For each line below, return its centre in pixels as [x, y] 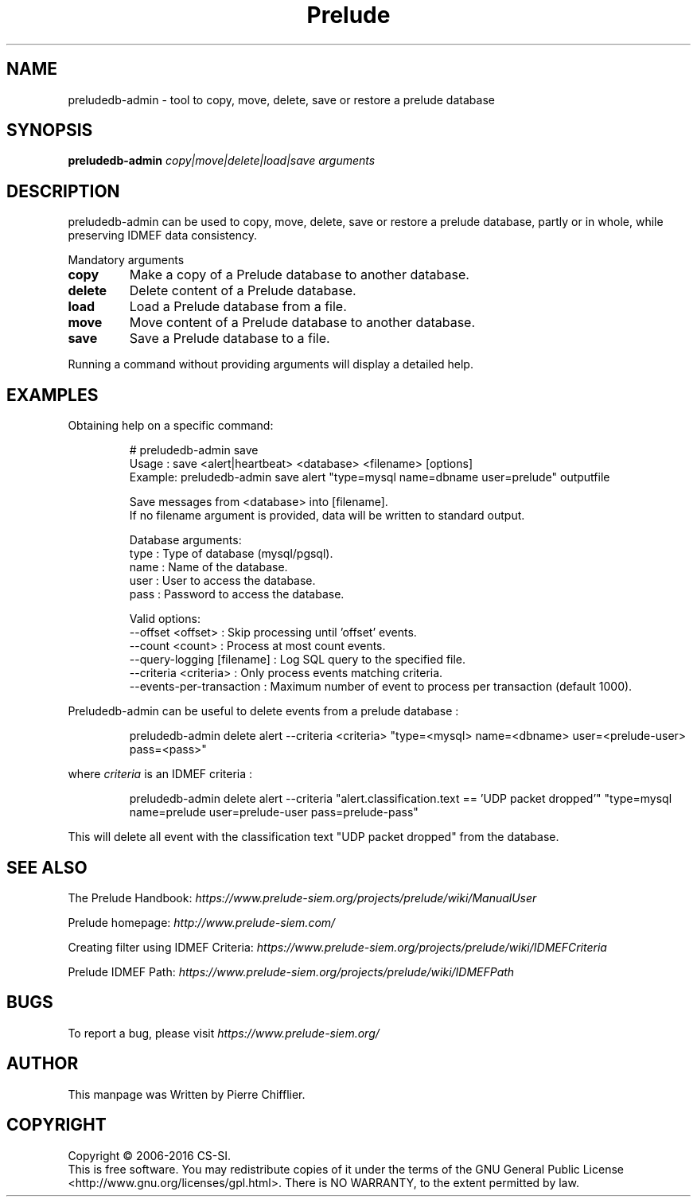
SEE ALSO [47, 867]
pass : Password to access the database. [237, 594]
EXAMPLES [53, 395]
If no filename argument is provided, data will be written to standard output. [327, 516]
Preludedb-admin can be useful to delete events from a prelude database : [263, 711]
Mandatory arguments [126, 260]
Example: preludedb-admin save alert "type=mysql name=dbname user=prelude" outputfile [370, 477]
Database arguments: [185, 540]
